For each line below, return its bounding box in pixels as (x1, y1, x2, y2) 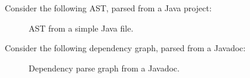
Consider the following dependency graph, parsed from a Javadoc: (5, 42, 246, 54)
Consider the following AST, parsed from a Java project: (5, 2, 212, 14)
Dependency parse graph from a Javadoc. (29, 61, 180, 74)
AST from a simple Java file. (29, 21, 134, 34)
